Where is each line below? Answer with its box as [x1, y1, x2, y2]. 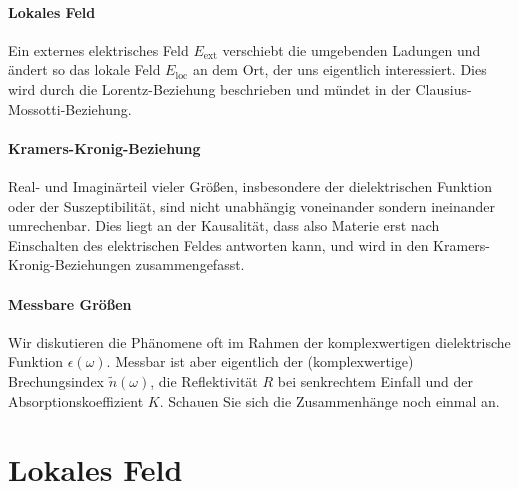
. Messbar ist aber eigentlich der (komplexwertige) [106, 351, 414, 372]
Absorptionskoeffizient [8, 390, 144, 411]
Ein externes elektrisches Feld [8, 39, 189, 60]
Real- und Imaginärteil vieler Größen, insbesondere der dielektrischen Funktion [8, 175, 492, 196]
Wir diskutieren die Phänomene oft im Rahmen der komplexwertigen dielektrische [8, 331, 511, 352]
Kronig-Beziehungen [8, 254, 132, 275]
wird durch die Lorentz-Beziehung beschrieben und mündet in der [8, 78, 411, 99]
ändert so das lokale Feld [8, 59, 161, 80]
